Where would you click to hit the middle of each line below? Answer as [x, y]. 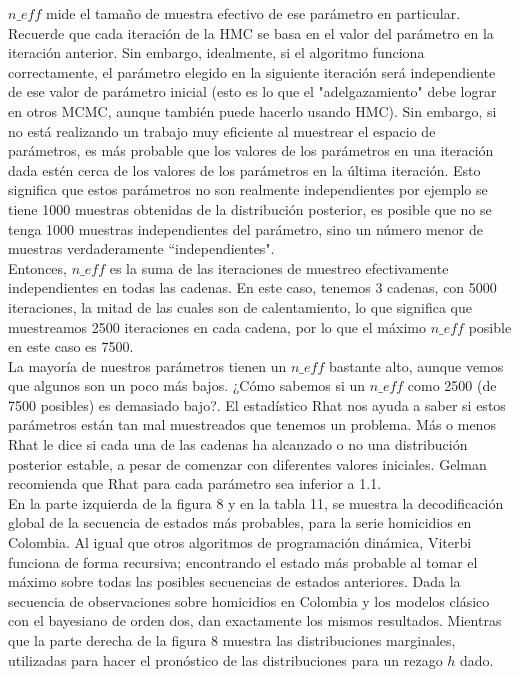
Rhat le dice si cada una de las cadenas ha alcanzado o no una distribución [238, 444]
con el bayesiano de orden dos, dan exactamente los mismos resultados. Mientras [255, 620]
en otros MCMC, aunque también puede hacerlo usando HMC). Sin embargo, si [252, 110]
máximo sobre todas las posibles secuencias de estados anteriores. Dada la [234, 581]
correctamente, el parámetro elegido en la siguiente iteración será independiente [252, 71]
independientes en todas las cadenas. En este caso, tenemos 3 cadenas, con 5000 [252, 287]
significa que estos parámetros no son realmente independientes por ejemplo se [248, 189]
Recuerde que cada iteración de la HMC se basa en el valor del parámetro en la [251, 32]
